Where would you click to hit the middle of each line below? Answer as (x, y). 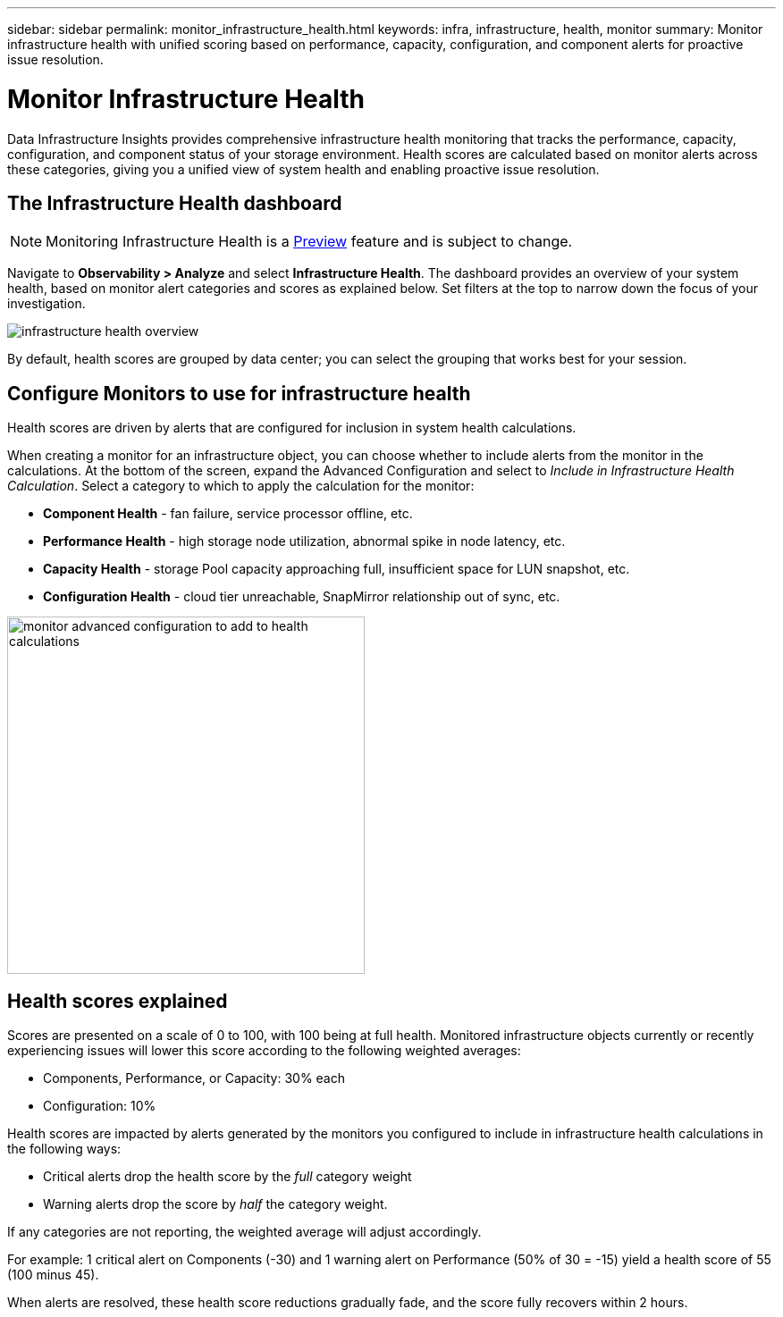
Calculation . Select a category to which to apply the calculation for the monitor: (241, 486)
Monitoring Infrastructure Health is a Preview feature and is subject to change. (309, 242)
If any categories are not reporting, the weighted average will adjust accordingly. (244, 1232)
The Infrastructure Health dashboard (175, 203)
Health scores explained (118, 1001)
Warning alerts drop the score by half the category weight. (215, 1204)
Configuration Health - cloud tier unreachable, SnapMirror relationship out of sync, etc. (302, 597)
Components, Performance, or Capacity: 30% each (194, 1078)
